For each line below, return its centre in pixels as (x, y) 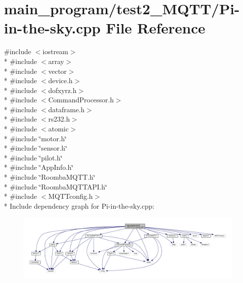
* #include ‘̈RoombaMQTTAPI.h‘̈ (56, 186)
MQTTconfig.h (71, 196)
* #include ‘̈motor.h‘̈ (35, 138)
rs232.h (59, 119)
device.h (61, 80)
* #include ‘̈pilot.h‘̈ (33, 157)
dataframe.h (66, 109)
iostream (55, 51)
